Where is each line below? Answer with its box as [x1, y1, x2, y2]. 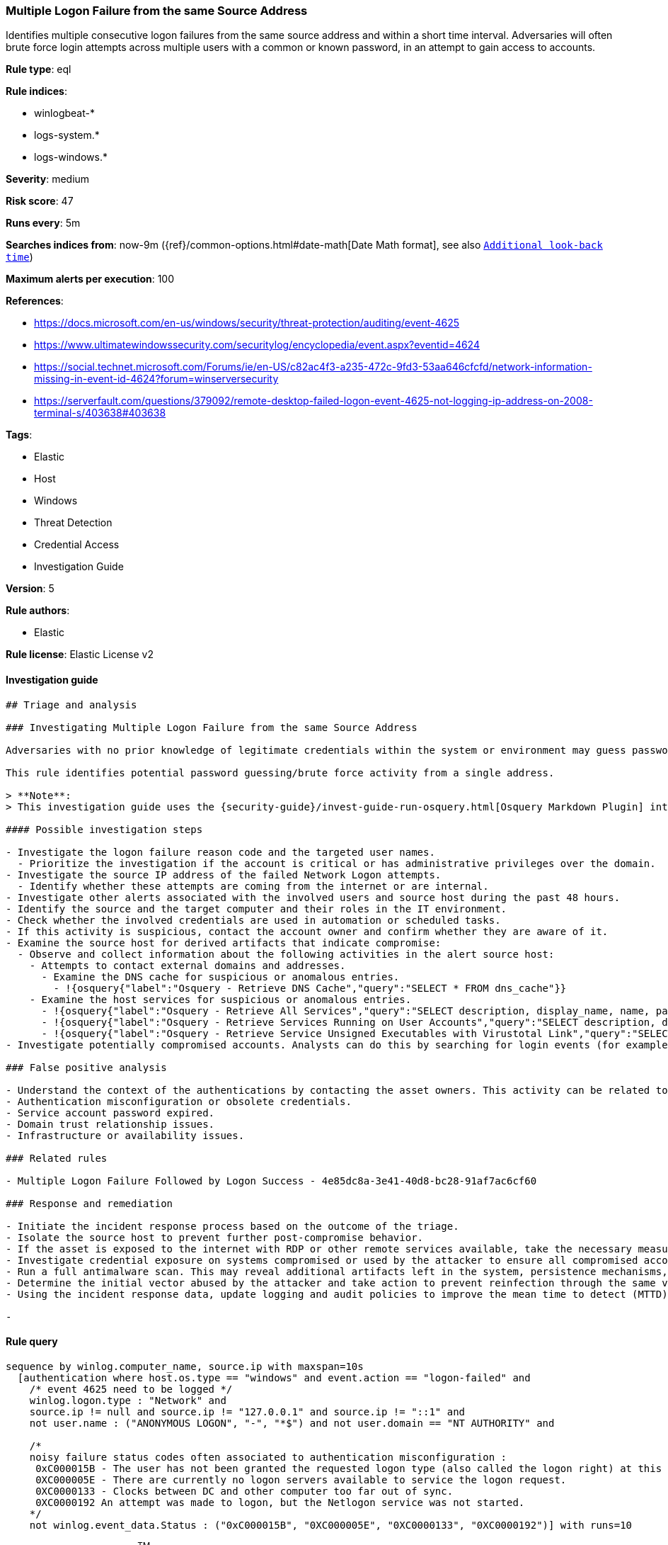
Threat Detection [34, 516, 113, 529]
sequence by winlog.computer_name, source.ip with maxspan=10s [6, 1360, 364, 1372]
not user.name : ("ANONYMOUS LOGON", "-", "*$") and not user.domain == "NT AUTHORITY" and [29, 1417, 555, 1429]
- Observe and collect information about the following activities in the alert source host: [17, 948, 555, 960]
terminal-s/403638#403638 [34, 407, 166, 419]
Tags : [6, 429, 33, 441]
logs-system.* [34, 129, 100, 142]
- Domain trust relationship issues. [6, 1118, 215, 1130]
